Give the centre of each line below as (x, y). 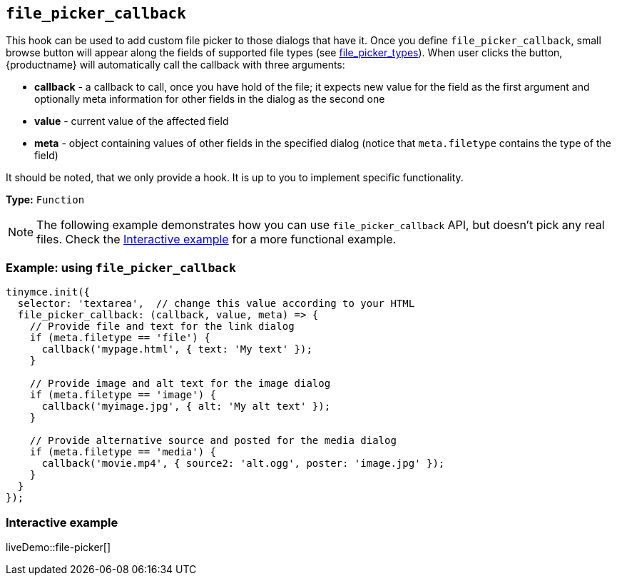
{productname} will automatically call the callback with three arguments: (175, 65)
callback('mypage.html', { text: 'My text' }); (177, 349)
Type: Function (45, 200)
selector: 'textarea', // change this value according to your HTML (216, 304)
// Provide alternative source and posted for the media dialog (213, 441)
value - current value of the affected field (132, 121)
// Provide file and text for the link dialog (162, 327)
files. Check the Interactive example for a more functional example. (216, 239)
